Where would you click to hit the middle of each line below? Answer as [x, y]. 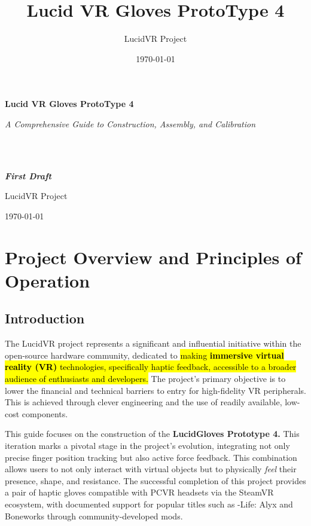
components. [45, 413]
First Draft [28, 175]
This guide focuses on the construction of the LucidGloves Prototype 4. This [152, 434]
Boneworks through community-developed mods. [94, 516]
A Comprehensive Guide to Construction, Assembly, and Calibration [130, 123]
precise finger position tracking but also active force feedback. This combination [151, 457]
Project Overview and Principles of [153, 257]
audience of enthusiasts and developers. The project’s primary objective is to [145, 379]
